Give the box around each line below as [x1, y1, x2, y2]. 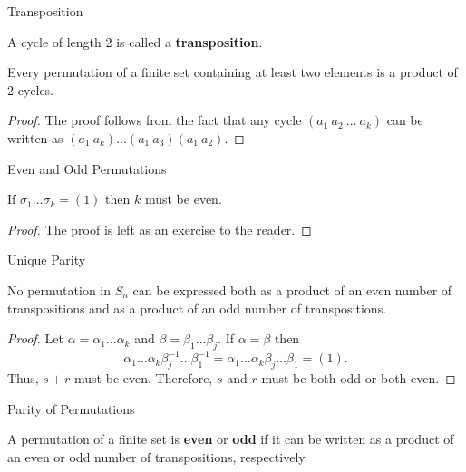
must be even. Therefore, [74, 369, 213, 388]
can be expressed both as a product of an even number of [132, 280, 452, 299]
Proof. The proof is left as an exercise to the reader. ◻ [7, 219, 312, 238]
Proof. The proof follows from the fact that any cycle [7, 111, 302, 130]
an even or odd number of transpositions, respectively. [7, 448, 308, 466]
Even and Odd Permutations [7, 159, 167, 178]
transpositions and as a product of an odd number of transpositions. [7, 298, 387, 317]
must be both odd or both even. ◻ [261, 369, 456, 388]
